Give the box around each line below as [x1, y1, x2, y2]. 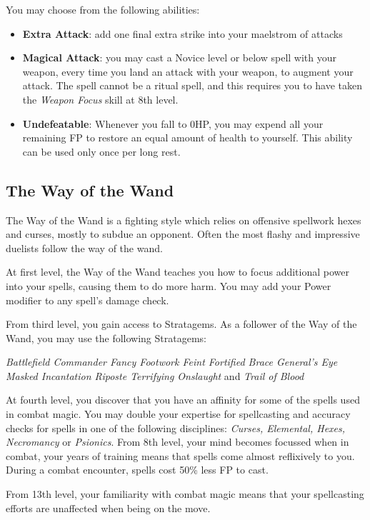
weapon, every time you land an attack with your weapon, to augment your [22, 64, 354, 79]
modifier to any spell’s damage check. [6, 292, 169, 307]
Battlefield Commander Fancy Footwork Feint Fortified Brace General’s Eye [6, 354, 338, 369]
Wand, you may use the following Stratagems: [6, 330, 206, 345]
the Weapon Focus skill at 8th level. [22, 91, 179, 106]
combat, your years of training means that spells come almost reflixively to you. [6, 448, 355, 463]
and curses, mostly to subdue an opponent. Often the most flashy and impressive [6, 226, 360, 241]
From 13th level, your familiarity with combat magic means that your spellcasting [6, 486, 364, 501]
